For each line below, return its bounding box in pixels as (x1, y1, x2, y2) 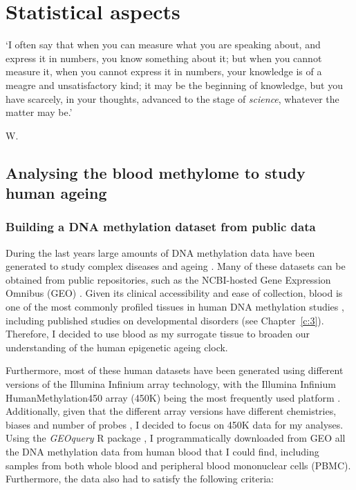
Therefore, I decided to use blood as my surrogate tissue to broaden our (6, 326, 310, 341)
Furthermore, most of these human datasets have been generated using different (6, 363, 344, 378)
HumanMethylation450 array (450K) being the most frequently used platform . (6, 390, 341, 404)
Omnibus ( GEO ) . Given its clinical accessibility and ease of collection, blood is (6, 286, 343, 300)
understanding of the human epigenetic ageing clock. (6, 340, 228, 354)
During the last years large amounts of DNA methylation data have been (6, 245, 315, 259)
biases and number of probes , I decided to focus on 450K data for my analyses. (6, 417, 344, 431)
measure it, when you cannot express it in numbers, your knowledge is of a (6, 64, 322, 79)
